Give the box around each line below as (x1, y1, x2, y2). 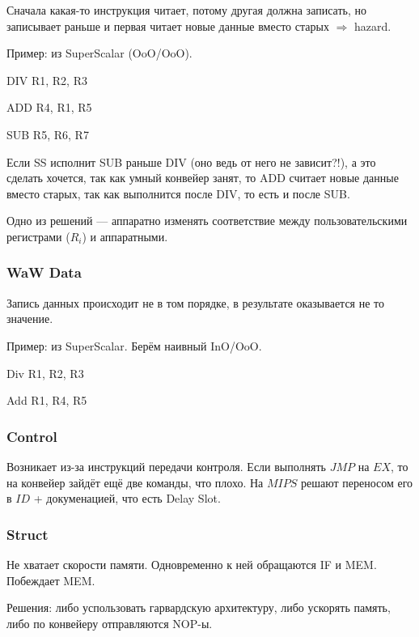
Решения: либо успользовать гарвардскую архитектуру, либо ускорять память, (6, 599, 391, 616)
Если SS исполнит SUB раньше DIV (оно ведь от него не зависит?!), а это (6, 153, 376, 170)
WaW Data (6, 262, 82, 282)
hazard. (353, 17, 391, 34)
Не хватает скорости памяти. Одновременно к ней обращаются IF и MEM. (6, 555, 377, 572)
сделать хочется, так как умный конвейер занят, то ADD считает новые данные (6, 169, 399, 186)
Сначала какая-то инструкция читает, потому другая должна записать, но (6, 2, 366, 18)
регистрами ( (6, 227, 70, 244)
